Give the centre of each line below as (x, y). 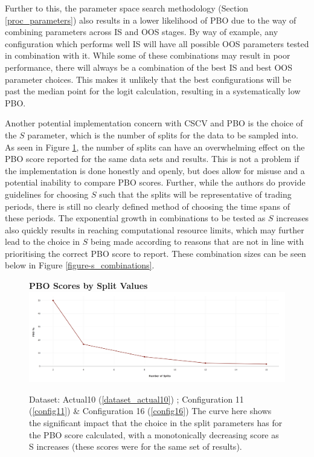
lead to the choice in (43, 241)
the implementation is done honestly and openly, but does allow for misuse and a (155, 170)
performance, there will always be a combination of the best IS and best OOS (149, 67)
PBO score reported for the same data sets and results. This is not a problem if (152, 159)
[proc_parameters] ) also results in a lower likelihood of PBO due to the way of (151, 20)
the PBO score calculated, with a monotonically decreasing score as (154, 434)
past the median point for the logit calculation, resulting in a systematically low (153, 91)
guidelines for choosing (47, 194)
